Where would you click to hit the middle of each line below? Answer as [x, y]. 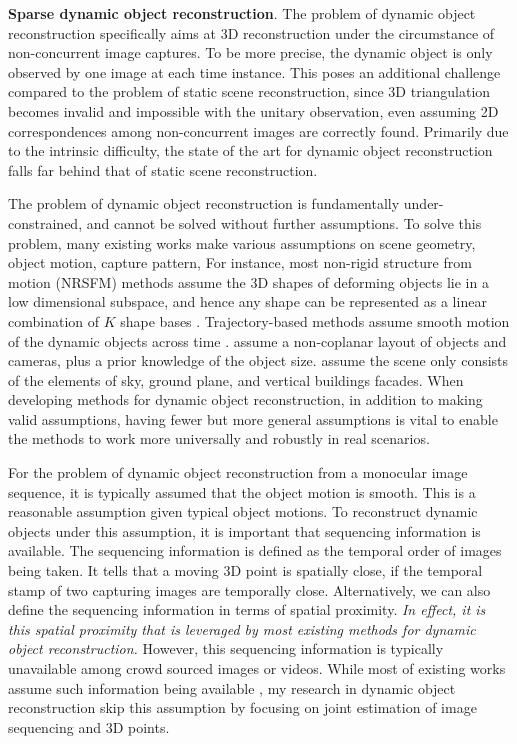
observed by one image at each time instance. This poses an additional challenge [254, 71]
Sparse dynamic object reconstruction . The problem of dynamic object [242, 13]
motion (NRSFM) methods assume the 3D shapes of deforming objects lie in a [248, 281]
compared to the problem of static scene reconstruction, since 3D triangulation [249, 91]
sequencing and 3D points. [89, 726]
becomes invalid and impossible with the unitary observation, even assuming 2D [253, 110]
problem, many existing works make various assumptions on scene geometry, [242, 242]
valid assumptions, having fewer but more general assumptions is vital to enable [253, 418]
